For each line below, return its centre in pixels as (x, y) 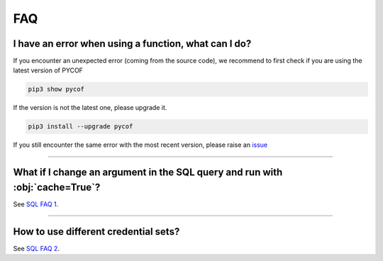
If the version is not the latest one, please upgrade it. (90, 108)
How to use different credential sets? (96, 232)
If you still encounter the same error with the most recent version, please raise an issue (140, 145)
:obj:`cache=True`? (57, 187)
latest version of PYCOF (48, 70)
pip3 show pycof (56, 89)
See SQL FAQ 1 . (36, 204)
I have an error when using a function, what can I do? (132, 44)
